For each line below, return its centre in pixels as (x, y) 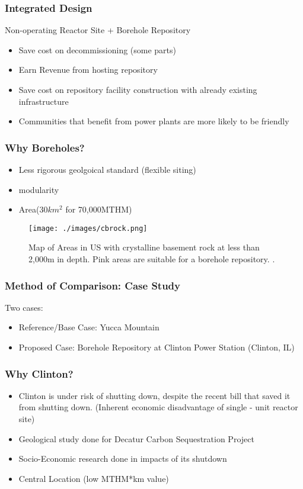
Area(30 (33, 209)
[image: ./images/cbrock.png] (88, 228)
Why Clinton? (39, 373)
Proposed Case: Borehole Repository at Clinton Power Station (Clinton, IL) (157, 347)
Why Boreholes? (45, 147)
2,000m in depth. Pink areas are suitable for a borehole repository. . (152, 259)
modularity (39, 189)
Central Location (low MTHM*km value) (94, 478)
